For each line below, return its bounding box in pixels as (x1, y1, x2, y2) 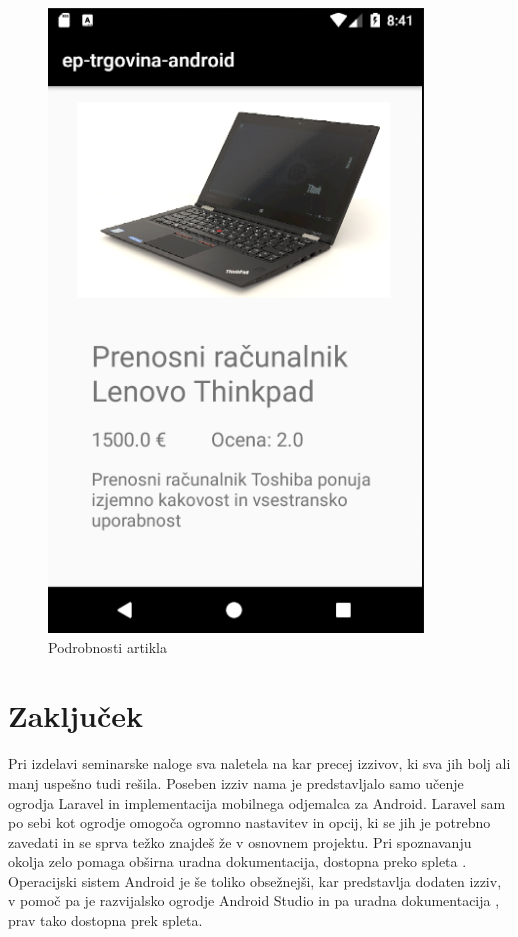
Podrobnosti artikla (48, 636, 167, 657)
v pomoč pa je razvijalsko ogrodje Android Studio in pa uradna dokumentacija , (8, 890, 500, 911)
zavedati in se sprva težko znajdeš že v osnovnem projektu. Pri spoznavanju (8, 831, 472, 852)
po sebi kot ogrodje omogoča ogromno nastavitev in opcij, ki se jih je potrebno (8, 812, 491, 833)
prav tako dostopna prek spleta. (8, 910, 203, 931)
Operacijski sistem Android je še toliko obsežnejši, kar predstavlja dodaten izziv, (8, 870, 502, 891)
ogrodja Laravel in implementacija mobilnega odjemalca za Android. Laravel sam (8, 792, 506, 813)
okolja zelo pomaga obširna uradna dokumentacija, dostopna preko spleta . (8, 851, 467, 872)
